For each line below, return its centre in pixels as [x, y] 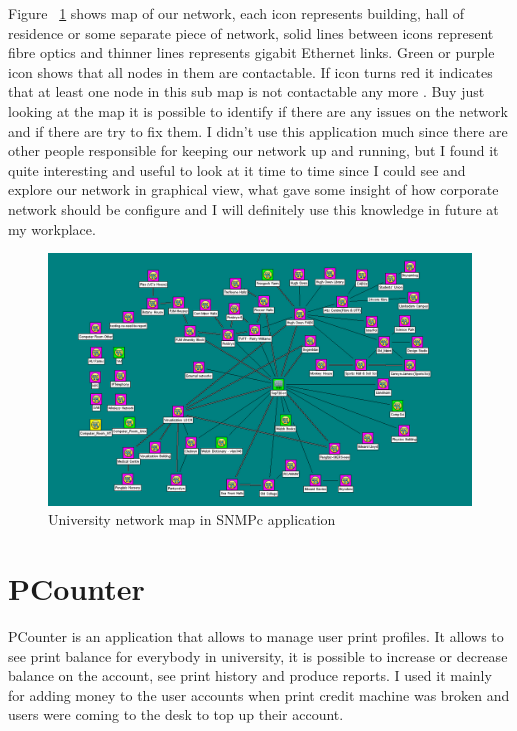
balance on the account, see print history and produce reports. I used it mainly [250, 675]
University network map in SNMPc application [192, 519]
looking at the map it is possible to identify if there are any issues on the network [258, 110]
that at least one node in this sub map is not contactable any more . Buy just [246, 91]
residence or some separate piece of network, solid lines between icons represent [251, 32]
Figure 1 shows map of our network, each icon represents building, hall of [236, 13]
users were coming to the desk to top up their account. [176, 714]
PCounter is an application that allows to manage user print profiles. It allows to [256, 636]
